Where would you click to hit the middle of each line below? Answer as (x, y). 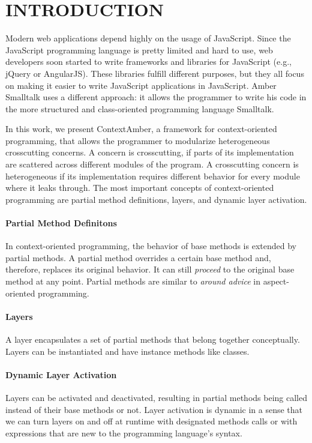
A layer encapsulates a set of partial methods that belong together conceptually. (153, 339)
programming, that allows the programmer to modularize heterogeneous (138, 140)
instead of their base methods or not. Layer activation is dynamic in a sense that (154, 409)
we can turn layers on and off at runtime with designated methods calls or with (151, 421)
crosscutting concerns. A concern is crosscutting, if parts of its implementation (150, 152)
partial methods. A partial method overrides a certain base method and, (138, 257)
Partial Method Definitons (61, 223)
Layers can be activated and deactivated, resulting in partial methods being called (156, 397)
